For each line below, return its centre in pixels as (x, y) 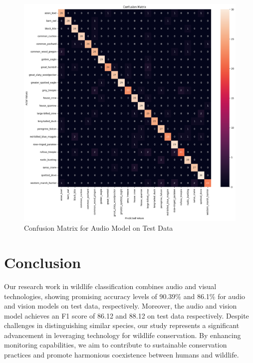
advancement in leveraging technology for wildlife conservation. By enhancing (123, 335)
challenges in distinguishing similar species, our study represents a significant (122, 325)
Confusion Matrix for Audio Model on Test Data (99, 228)
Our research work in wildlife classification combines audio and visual (110, 286)
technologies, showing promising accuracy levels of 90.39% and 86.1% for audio (125, 296)
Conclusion (43, 262)
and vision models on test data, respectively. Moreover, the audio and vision (121, 306)
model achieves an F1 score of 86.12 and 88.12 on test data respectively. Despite (126, 315)
